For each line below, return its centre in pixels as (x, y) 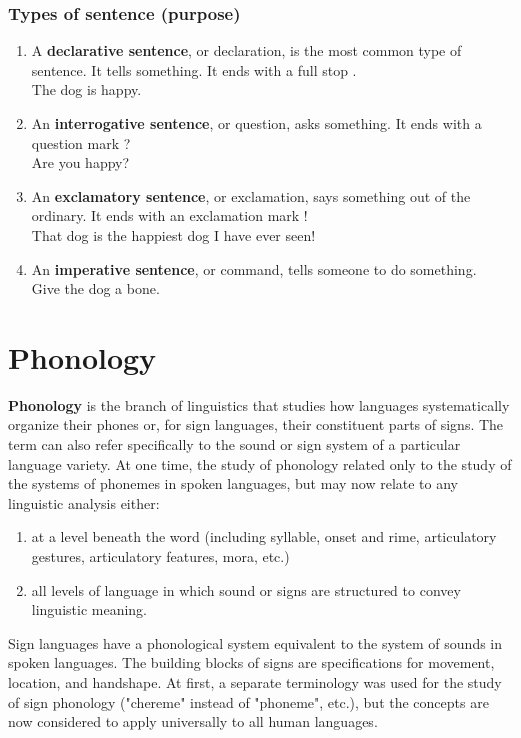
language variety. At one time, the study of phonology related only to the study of (260, 463)
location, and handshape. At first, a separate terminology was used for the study (255, 682)
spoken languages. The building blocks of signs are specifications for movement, (251, 662)
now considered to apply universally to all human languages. (193, 721)
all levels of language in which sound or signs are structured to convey (246, 589)
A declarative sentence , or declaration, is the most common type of (246, 50)
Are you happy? (80, 162)
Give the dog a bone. (95, 288)
